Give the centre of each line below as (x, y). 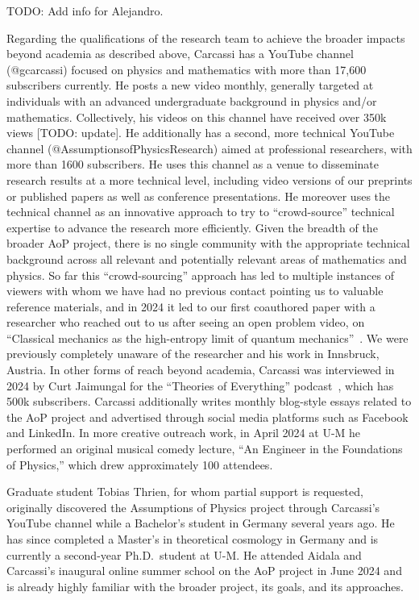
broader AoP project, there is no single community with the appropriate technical (208, 243)
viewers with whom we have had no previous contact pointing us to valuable (195, 291)
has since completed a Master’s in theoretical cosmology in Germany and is (193, 539)
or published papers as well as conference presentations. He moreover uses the (199, 196)
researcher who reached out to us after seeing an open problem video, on (186, 322)
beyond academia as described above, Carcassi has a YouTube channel (180, 54)
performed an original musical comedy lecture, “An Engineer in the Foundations (205, 449)
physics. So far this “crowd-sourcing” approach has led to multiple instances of (200, 275)
